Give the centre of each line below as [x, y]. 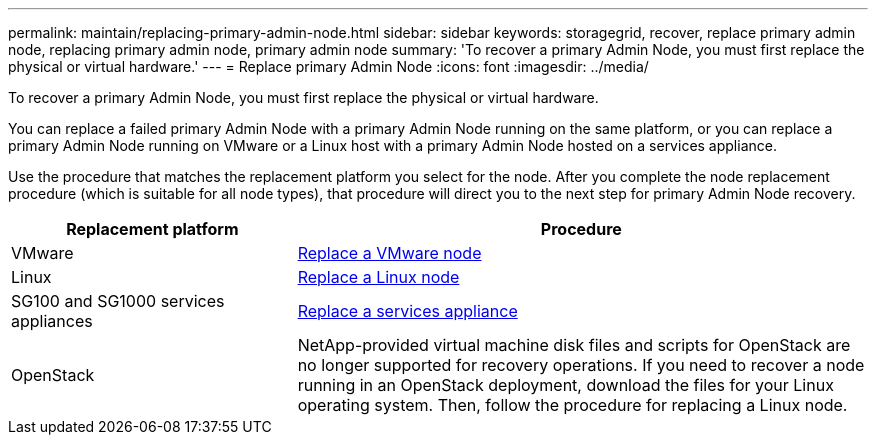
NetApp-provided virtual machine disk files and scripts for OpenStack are [574, 345]
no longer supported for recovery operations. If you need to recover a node [581, 365]
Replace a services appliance [407, 311]
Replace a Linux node [378, 277]
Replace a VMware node [389, 253]
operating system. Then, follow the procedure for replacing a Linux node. [572, 405]
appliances [52, 321]
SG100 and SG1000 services [118, 301]
